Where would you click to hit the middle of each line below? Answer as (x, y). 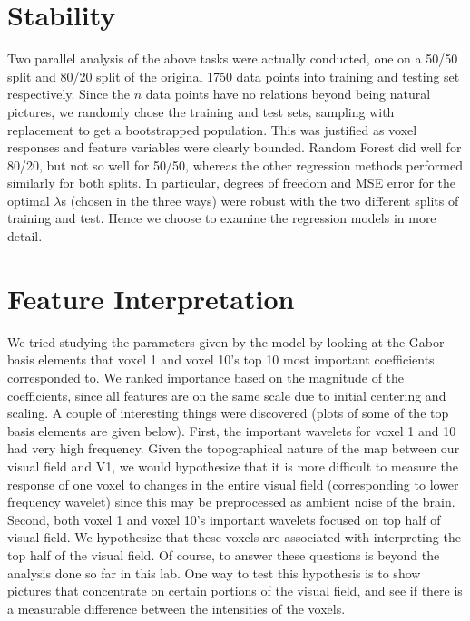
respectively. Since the (69, 94)
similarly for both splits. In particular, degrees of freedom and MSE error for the (232, 183)
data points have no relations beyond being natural (288, 94)
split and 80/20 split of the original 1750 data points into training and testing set (234, 76)
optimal (29, 200)
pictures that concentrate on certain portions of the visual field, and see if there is (235, 591)
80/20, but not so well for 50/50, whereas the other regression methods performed (235, 165)
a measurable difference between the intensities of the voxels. (176, 608)
